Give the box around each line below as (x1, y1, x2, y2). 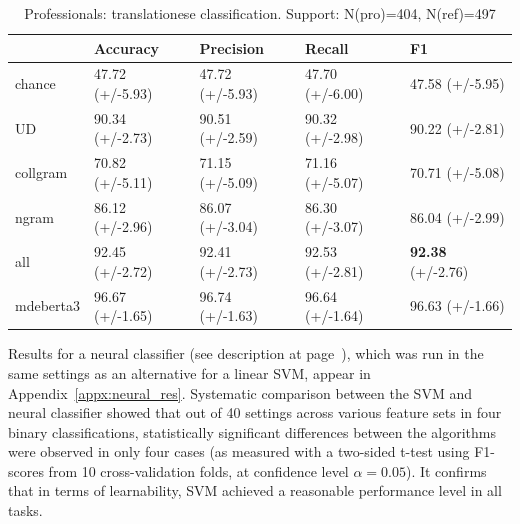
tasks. (8, 500, 43, 521)
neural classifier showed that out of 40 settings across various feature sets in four (8, 402, 502, 423)
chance (15, 73, 56, 94)
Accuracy (94, 37, 160, 58)
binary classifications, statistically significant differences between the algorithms (8, 421, 496, 442)
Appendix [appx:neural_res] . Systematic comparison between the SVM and (8, 382, 472, 403)
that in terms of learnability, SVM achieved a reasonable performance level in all (8, 480, 502, 501)
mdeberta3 (15, 295, 80, 316)
